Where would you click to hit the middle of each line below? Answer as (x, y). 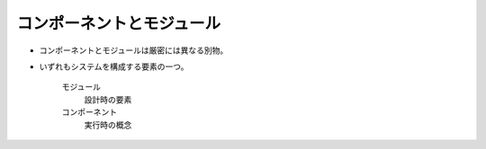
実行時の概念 (108, 125)
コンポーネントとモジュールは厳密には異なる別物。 (134, 50)
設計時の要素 (108, 100)
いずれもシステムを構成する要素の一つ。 (114, 66)
